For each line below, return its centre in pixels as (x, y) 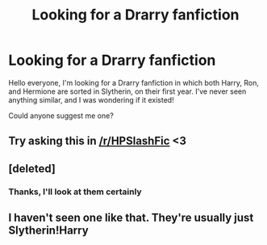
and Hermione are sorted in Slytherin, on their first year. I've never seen (127, 91)
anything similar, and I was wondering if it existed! (92, 99)
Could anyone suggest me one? (61, 116)
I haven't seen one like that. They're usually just (131, 218)
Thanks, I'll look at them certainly (75, 192)
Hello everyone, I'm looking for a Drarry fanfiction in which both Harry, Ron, (134, 82)
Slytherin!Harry (48, 231)
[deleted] (32, 169)
